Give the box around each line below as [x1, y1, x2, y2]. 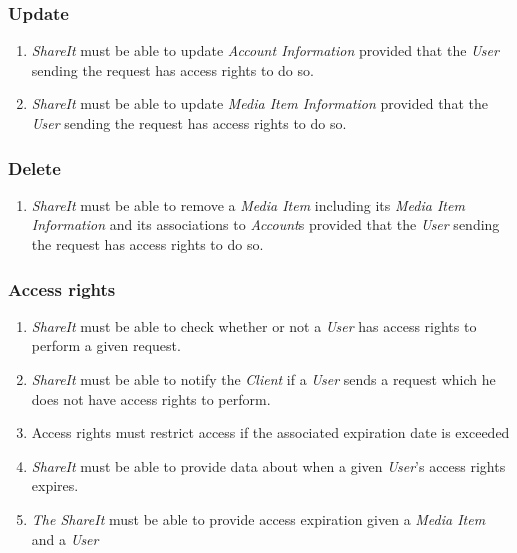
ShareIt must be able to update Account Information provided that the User [31, 40, 499, 61]
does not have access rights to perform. [31, 388, 271, 409]
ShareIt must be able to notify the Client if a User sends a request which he [31, 369, 496, 389]
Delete [8, 155, 61, 180]
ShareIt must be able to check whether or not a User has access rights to [31, 315, 477, 336]
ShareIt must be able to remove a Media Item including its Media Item [31, 194, 465, 215]
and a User [31, 528, 99, 549]
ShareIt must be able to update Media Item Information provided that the [31, 93, 488, 114]
